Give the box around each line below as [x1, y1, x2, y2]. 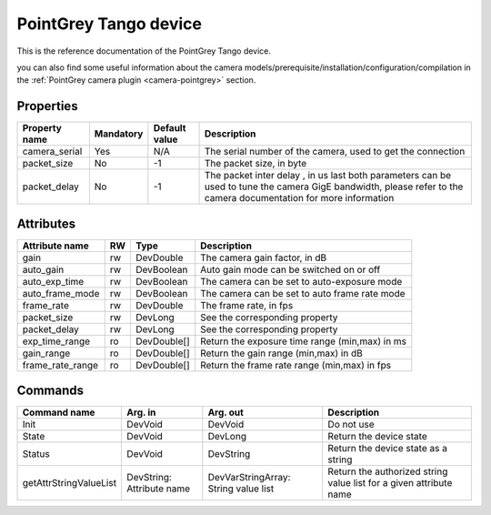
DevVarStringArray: [207, 471, 291, 484]
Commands [16, 383, 85, 399]
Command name [22, 406, 95, 419]
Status [22, 448, 50, 460]
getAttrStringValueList [22, 477, 117, 490]
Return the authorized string [327, 465, 448, 478]
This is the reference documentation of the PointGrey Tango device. [16, 45, 272, 56]
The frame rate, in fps [200, 298, 294, 311]
